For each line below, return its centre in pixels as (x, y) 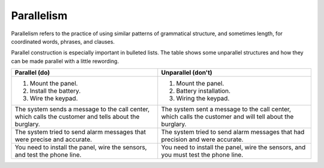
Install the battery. (55, 91)
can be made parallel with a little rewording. (65, 61)
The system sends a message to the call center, (82, 109)
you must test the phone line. (202, 155)
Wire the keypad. (54, 99)
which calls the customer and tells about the (77, 117)
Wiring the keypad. (203, 99)
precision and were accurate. (202, 139)
